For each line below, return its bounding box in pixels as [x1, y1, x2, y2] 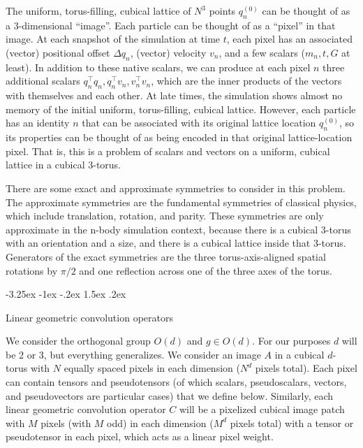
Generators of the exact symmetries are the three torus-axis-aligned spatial [6, 249, 326, 263]
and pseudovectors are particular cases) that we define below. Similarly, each [6, 388, 334, 403]
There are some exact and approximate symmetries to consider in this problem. [6, 180, 346, 195]
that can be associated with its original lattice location [82, 115, 316, 130]
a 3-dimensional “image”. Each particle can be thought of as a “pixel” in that [6, 17, 336, 32]
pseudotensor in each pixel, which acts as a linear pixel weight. [6, 429, 274, 444]
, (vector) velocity [130, 45, 207, 59]
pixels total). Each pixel [255, 361, 357, 375]
